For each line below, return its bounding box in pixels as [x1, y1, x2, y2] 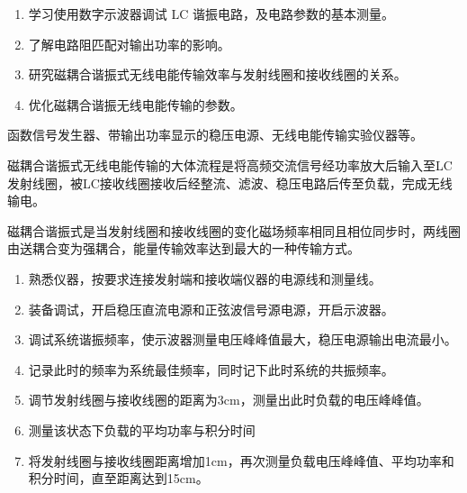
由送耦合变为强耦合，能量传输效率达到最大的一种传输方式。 [7, 239, 360, 258]
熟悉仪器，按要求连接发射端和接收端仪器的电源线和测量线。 [28, 269, 382, 288]
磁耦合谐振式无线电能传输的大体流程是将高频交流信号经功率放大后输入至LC [7, 155, 453, 174]
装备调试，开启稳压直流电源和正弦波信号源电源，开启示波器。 [28, 299, 394, 318]
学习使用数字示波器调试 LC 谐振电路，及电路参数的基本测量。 [28, 5, 394, 23]
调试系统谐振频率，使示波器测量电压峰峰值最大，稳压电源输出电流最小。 [28, 330, 457, 349]
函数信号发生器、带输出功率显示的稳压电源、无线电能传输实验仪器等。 [7, 125, 423, 144]
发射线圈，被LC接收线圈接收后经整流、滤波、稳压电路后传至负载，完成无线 [7, 173, 453, 192]
